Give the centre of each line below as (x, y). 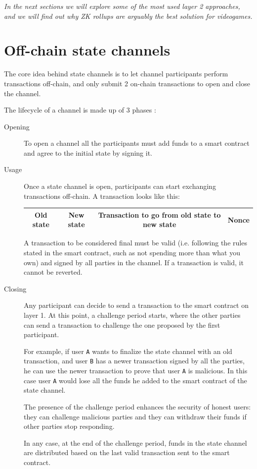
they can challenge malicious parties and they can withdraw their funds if (135, 416)
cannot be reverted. (53, 272)
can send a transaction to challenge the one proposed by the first (122, 324)
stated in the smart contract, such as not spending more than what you (132, 253)
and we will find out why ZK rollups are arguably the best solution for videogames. (128, 16)
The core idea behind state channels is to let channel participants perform (116, 74)
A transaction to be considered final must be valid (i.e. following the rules (135, 243)
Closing (15, 288)
